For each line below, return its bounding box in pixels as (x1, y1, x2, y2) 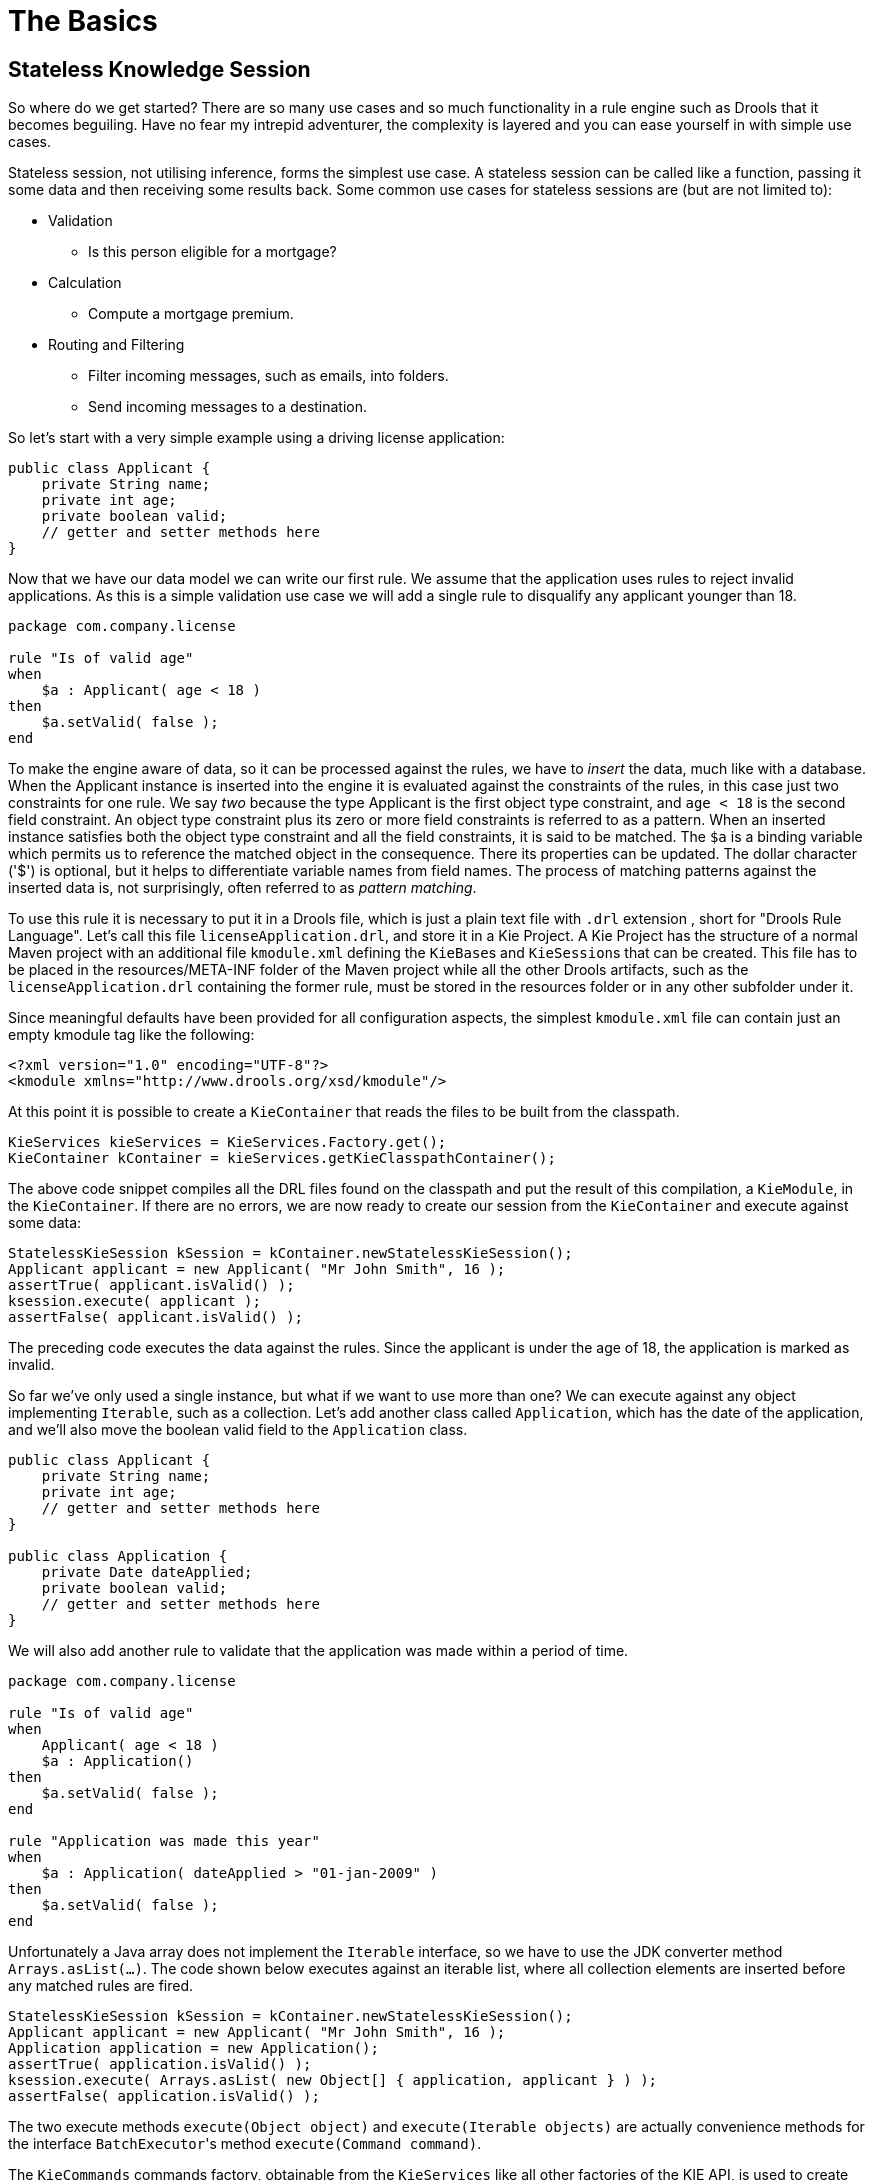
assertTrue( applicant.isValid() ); (8, 1277, 295, 1294)
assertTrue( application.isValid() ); (8, 2056, 312, 2073)
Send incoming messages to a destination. (88, 398, 368, 416)
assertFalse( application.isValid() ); (8, 2088, 320, 2105)
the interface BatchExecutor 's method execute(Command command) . (8, 2135, 482, 2153)
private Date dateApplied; (41, 1564, 253, 1581)
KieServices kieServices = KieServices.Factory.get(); (8, 1134, 447, 1151)
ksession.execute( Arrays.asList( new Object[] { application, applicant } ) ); (8, 2072, 658, 2089)
